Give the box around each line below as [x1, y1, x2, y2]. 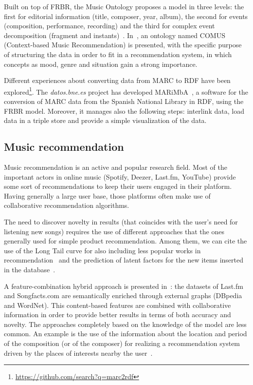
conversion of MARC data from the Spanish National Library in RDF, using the [4, 96, 244, 106]
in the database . [4, 264, 55, 274]
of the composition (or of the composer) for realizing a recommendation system [4, 338, 240, 348]
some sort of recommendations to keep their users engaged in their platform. [4, 181, 232, 191]
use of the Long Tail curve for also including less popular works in [4, 245, 201, 255]
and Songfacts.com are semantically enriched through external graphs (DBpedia [4, 290, 242, 301]
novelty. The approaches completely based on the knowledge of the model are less [4, 319, 247, 329]
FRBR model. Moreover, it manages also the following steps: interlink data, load [4, 105, 244, 116]
